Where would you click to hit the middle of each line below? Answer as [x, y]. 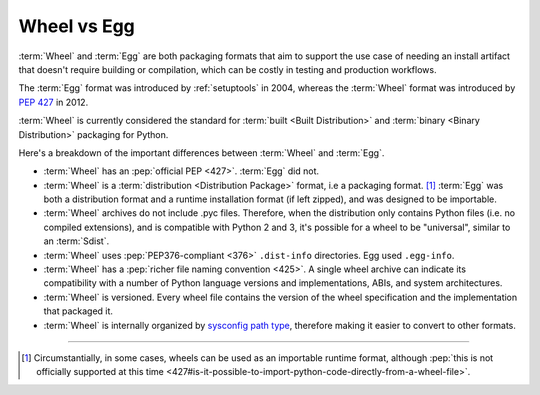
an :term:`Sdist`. [76, 241]
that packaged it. [78, 311]
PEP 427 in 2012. [53, 102]
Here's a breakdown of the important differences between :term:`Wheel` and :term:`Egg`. [201, 152]
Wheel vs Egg [76, 26]
